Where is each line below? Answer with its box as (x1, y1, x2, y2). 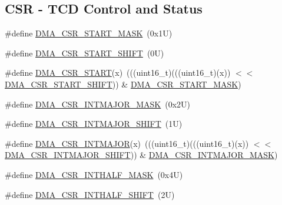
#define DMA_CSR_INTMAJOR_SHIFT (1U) (5, 117, 183, 130)
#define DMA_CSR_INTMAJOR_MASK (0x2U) (5, 98, 191, 110)
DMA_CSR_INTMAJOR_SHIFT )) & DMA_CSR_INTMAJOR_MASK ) (5, 149, 278, 161)
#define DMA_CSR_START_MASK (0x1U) (5, 27, 172, 39)
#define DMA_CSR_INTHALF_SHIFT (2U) (5, 188, 175, 200)
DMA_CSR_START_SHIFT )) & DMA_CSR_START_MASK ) (5, 78, 241, 90)
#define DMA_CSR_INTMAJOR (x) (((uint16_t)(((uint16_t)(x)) (5, 137, 249, 149)
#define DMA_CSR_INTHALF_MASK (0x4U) (5, 168, 183, 180)
